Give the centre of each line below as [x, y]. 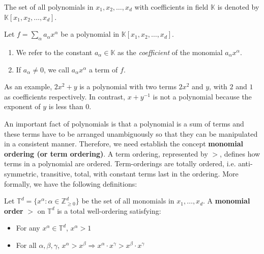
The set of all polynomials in [49, 7]
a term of [103, 69]
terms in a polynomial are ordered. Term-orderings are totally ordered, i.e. [120, 163]
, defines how [240, 153]
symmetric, [21, 173]
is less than [66, 106]
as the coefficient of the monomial [170, 52]
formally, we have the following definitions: [71, 183]
